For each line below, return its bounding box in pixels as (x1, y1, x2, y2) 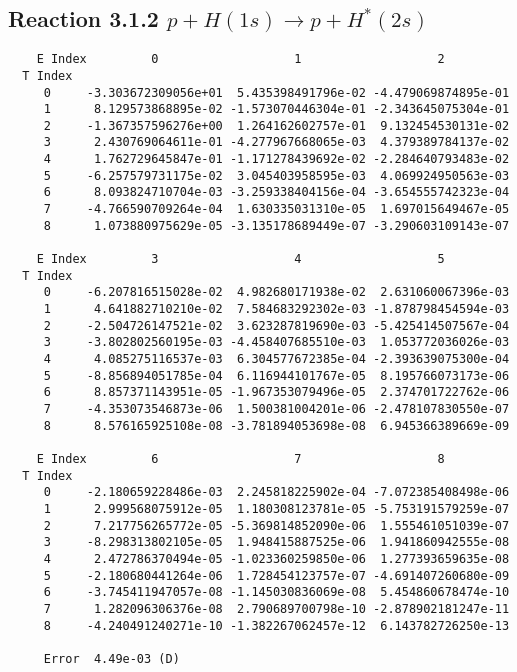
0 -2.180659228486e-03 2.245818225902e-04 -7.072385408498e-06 (43, 485, 510, 500)
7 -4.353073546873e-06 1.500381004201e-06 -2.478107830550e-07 (43, 401, 510, 416)
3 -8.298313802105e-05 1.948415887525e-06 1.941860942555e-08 (43, 535, 510, 550)
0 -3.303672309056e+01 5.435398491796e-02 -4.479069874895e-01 (43, 85, 510, 100)
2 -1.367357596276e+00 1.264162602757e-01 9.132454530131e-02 (43, 118, 510, 133)
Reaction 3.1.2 (8, 3, 159, 34)
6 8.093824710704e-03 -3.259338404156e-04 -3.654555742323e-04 (43, 185, 510, 200)
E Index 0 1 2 (36, 52, 445, 67)
